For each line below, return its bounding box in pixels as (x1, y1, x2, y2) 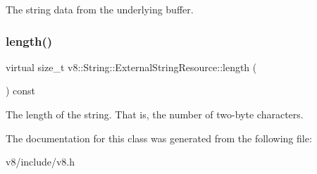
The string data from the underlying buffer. (6, 2, 194, 16)
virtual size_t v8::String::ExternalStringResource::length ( (6, 59, 257, 74)
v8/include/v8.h (6, 154, 75, 169)
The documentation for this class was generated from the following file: (6, 130, 312, 145)
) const (6, 83, 36, 98)
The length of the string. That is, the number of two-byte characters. (6, 107, 304, 121)
